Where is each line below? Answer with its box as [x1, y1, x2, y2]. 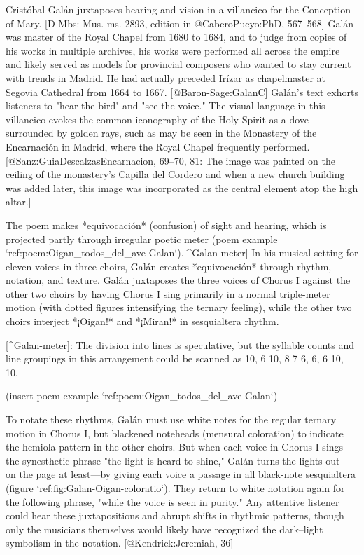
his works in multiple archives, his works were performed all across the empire [6, 43, 340, 57]
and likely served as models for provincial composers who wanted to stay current [6, 57, 351, 71]
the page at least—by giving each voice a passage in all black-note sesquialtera [19, 467, 356, 481]
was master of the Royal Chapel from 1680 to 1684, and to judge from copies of [6, 29, 347, 44]
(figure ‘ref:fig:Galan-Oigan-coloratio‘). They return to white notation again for [6, 481, 345, 495]
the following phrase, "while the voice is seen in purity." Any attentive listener [6, 494, 339, 509]
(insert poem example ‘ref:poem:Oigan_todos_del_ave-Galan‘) [6, 388, 278, 403]
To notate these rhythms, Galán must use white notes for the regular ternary [6, 412, 337, 427]
